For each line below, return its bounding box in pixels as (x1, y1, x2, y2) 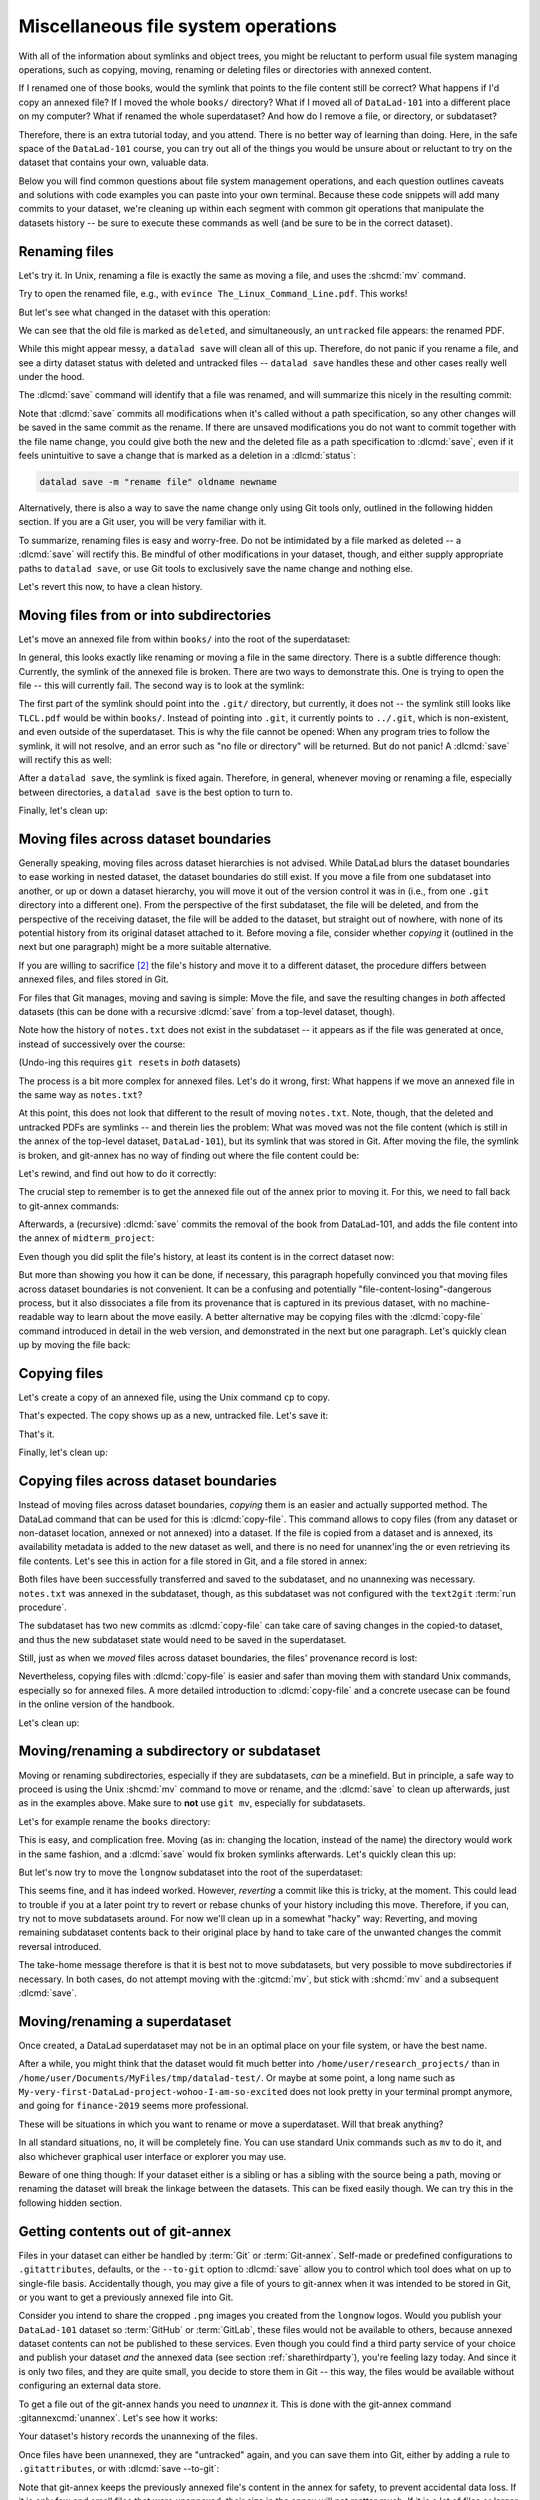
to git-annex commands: (18, 1200, 120, 1212)
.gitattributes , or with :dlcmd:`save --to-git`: (18, 2463, 220, 2475)
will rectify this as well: (18, 754, 112, 765)
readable (18, 1311, 55, 1323)
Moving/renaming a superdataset (18, 2013, 232, 2030)
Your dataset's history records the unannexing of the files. (18, 2430, 259, 2442)
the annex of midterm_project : (18, 1232, 155, 1244)
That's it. (18, 1428, 55, 1440)
